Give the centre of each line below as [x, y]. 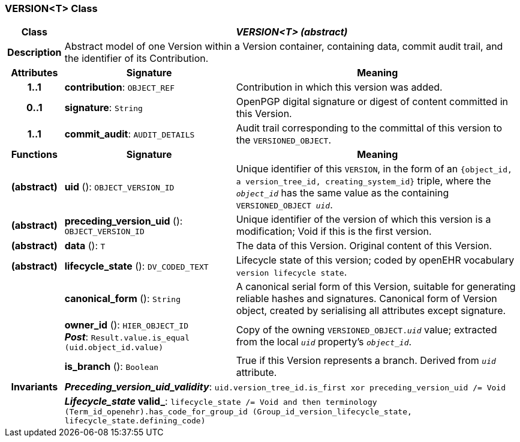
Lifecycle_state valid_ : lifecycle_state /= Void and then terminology [221, 401]
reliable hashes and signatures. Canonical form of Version [366, 299]
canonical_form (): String [123, 299]
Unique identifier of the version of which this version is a [363, 219]
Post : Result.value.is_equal [127, 337]
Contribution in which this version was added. [339, 87]
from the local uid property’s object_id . [324, 341]
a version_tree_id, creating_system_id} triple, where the [363, 181]
